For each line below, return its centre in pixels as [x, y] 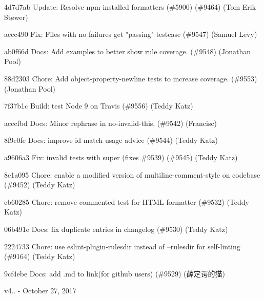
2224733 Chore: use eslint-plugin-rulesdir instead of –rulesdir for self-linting [122, 246]
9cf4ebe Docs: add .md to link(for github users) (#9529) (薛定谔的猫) [115, 273]
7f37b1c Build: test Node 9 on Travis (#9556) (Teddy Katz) [99, 106]
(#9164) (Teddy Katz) [40, 256]
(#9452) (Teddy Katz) [40, 185]
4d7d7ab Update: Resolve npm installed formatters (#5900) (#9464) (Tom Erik [130, 7]
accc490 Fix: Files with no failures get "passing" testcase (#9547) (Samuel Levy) [131, 34]
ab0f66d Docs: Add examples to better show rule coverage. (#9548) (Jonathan [127, 51]
